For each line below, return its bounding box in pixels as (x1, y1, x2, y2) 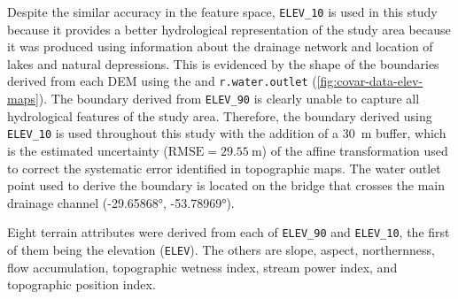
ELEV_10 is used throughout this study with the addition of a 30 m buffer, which (7, 124, 446, 142)
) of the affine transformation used (261, 142, 448, 159)
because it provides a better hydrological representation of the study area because (7, 19, 451, 38)
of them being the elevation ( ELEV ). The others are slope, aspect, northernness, (7, 241, 435, 259)
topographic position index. (7, 275, 156, 294)
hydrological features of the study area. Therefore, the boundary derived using (7, 106, 432, 125)
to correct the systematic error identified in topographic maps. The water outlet (7, 158, 441, 177)
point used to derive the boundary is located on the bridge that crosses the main (7, 176, 446, 195)
